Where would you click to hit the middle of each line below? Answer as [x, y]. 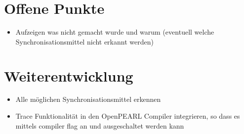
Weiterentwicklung [69, 75]
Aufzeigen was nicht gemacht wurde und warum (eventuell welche [115, 32]
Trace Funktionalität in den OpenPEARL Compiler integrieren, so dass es [128, 116]
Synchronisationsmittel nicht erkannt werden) [84, 41]
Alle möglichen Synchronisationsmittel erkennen [88, 99]
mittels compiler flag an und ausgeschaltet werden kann [100, 125]
